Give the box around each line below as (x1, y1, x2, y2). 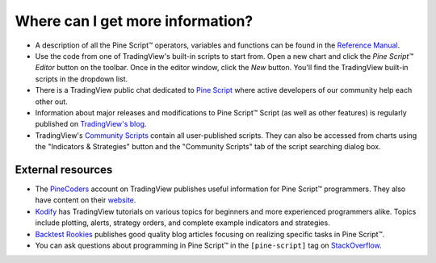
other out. (35, 97, 68, 106)
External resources (15, 162, 113, 177)
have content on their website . (35, 195, 136, 205)
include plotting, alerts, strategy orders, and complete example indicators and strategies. (35, 218, 330, 228)
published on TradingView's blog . (35, 119, 147, 129)
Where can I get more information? (15, 12, 254, 30)
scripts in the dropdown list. (35, 73, 128, 84)
